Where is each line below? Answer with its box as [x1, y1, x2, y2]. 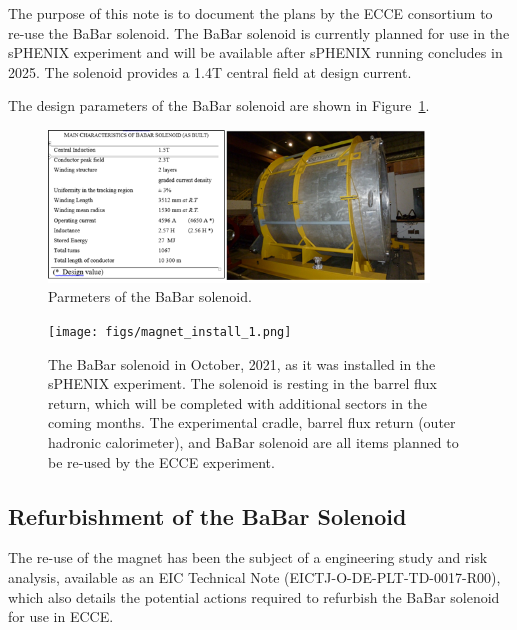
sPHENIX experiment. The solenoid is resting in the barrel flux [48, 373, 437, 394]
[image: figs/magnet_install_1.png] [48, 324, 292, 339]
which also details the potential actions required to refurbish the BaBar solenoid [8, 586, 500, 607]
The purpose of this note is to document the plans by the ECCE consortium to [8, 3, 493, 23]
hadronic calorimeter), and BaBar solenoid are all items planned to [48, 431, 459, 452]
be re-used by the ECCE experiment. [48, 451, 275, 472]
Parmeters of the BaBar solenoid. [48, 286, 252, 307]
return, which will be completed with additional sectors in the [48, 392, 428, 413]
